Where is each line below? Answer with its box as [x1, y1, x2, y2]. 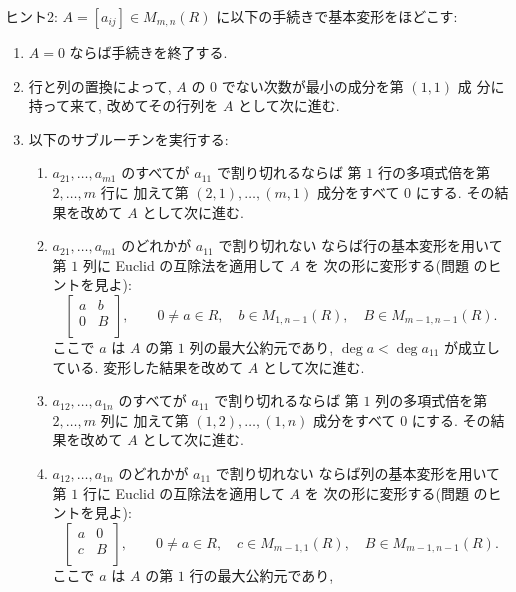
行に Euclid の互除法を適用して [82, 482, 285, 503]
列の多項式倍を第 [375, 390, 488, 411]
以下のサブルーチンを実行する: [28, 128, 229, 149]
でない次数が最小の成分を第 [221, 75, 404, 96]
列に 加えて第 [100, 409, 189, 430]
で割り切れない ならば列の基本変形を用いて [215, 462, 500, 483]
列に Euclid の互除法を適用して [82, 254, 285, 275]
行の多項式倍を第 [377, 162, 490, 183]
